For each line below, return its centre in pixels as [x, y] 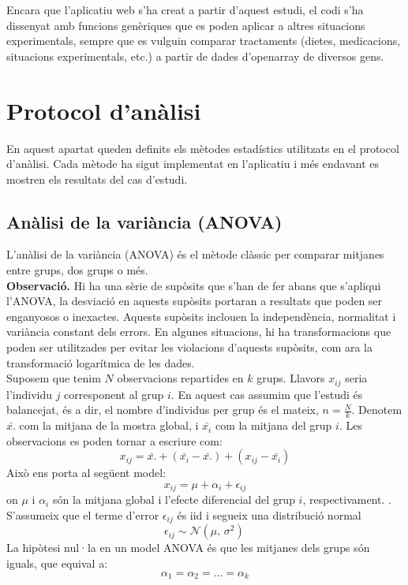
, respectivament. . [347, 499]
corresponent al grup [114, 394]
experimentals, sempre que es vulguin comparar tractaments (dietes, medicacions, [204, 41]
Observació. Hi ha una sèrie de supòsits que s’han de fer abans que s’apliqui [194, 285]
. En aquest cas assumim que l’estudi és [267, 394]
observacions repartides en [180, 378]
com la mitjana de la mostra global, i [109, 425]
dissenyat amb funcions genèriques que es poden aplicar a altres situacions [186, 25]
